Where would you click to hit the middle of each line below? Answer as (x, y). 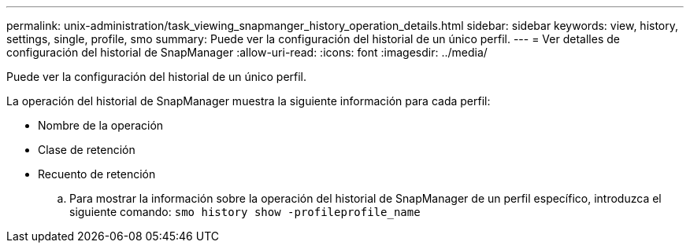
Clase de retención (87, 150)
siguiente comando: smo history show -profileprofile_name (245, 212)
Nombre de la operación (101, 125)
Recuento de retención (97, 174)
